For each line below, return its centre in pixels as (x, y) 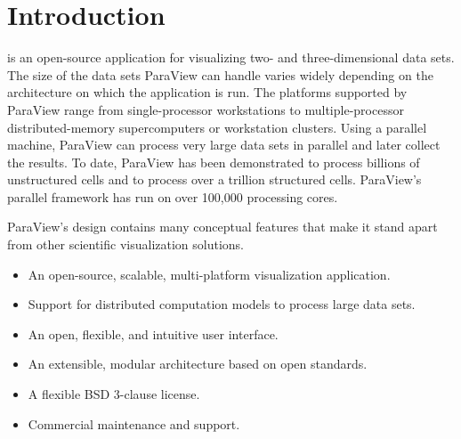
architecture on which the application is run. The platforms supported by (207, 92)
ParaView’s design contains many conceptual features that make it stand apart (222, 227)
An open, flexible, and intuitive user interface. (153, 333)
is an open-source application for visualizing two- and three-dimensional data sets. (231, 57)
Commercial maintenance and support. (134, 423)
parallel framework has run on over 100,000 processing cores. (173, 196)
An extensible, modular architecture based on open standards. (198, 364)
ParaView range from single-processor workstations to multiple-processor (206, 109)
